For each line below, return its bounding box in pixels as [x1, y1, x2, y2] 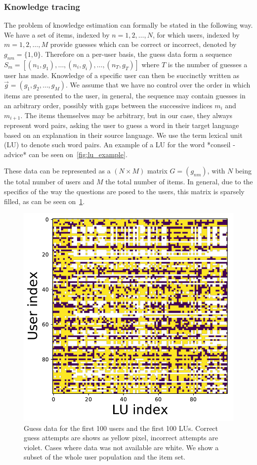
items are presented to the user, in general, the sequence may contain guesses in [4, 90, 246, 101]
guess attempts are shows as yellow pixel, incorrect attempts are [24, 432, 218, 443]
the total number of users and [4, 176, 94, 187]
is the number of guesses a [168, 59, 248, 69]
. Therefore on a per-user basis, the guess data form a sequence [41, 49, 232, 59]
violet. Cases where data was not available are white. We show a [24, 442, 219, 452]
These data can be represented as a [4, 166, 111, 176]
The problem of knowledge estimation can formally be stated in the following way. [4, 20, 253, 30]
